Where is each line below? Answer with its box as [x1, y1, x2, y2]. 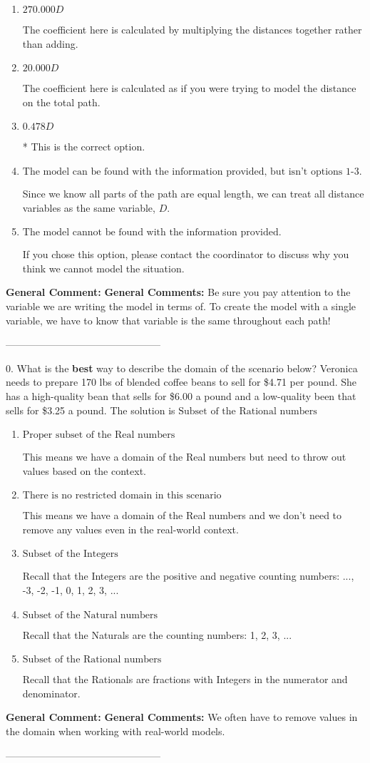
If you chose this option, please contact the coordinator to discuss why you [22, 247, 349, 262]
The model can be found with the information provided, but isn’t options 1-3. [22, 166, 362, 177]
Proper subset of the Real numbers [22, 430, 175, 441]
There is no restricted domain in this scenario [22, 491, 222, 501]
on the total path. [22, 94, 101, 109]
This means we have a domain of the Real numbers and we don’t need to [22, 508, 342, 523]
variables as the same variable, [22, 200, 155, 215]
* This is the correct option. [22, 139, 145, 154]
